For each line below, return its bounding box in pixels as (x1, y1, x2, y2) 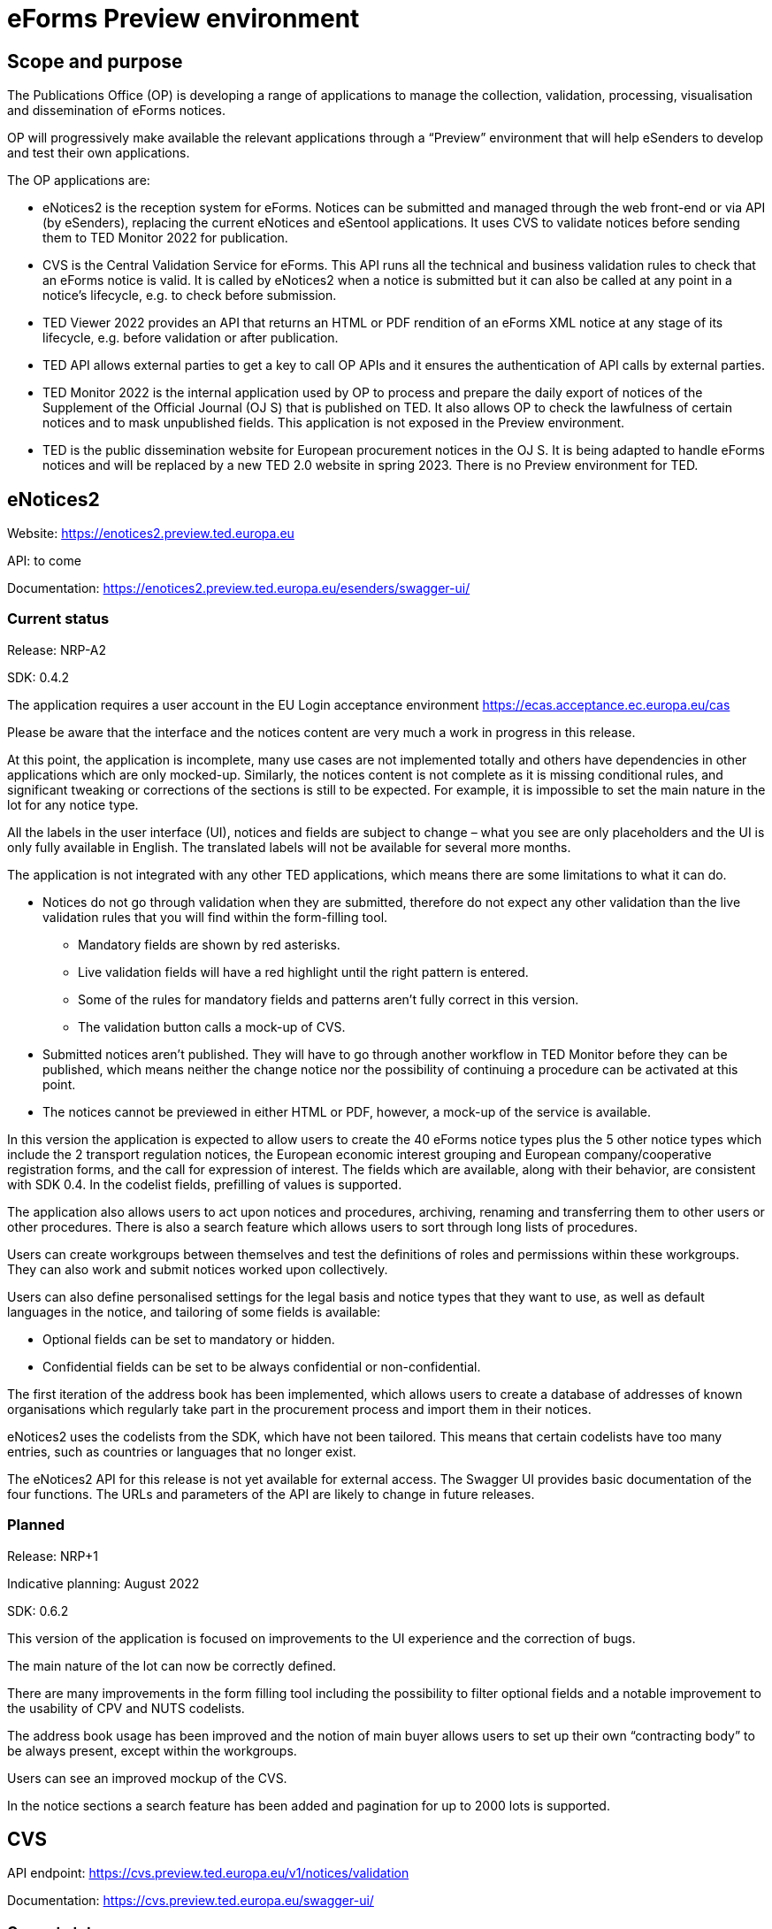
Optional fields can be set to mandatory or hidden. (42, 1331, 335, 1347)
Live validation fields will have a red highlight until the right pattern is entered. (78, 964, 529, 980)
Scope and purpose (7, 50, 183, 73)
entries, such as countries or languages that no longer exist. (7, 1443, 356, 1459)
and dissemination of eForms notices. (7, 103, 225, 119)
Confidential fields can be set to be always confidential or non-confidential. (42, 1358, 481, 1374)
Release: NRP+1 (7, 1548, 98, 1564)
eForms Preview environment (7, 4, 360, 34)
